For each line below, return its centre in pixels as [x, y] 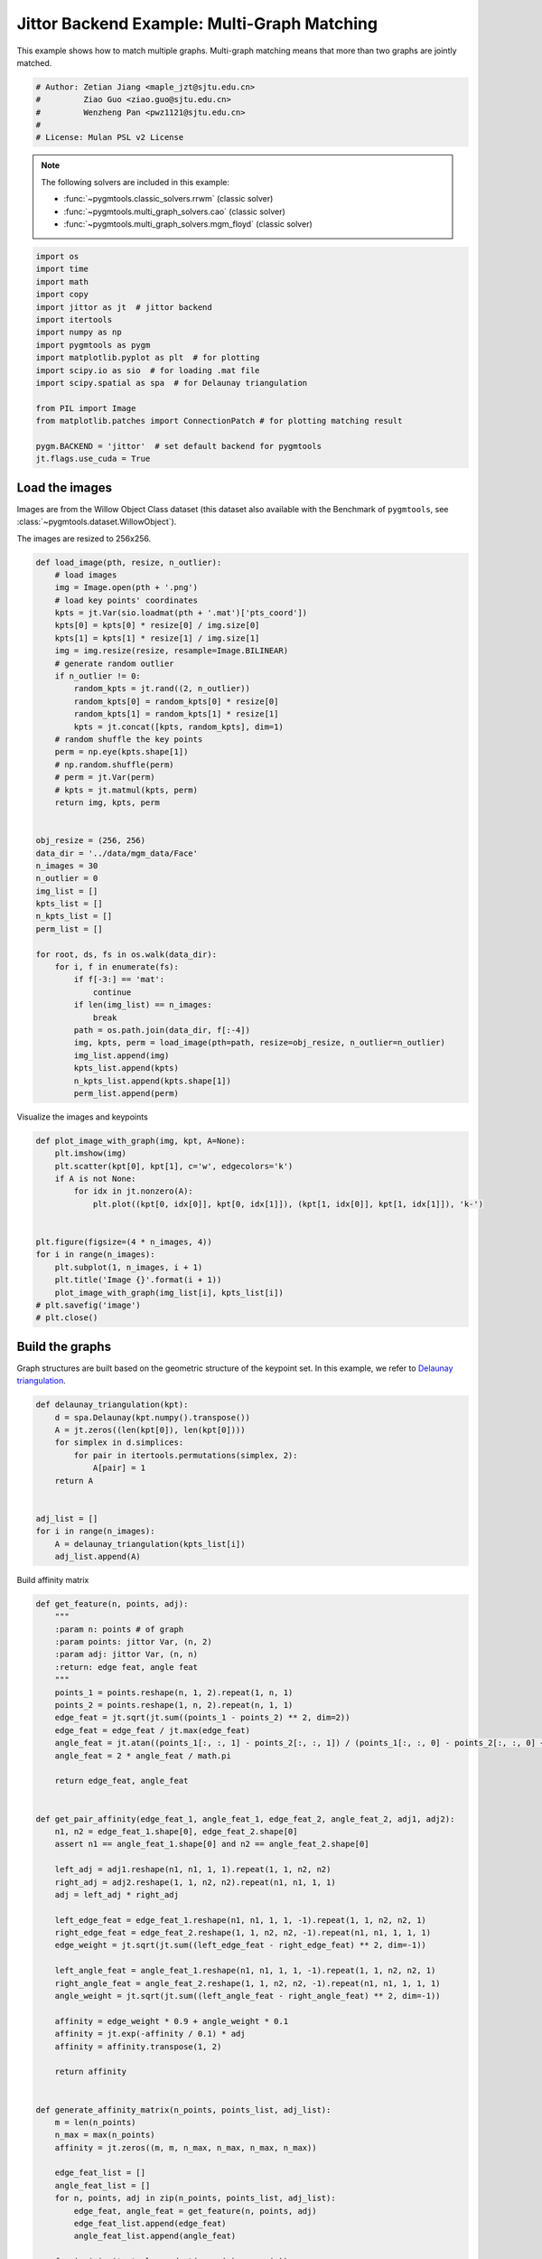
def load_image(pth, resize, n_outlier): [129, 562]
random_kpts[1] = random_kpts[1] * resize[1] [176, 714]
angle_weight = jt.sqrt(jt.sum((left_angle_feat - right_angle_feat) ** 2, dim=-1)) [248, 1996]
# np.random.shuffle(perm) [115, 764]
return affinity [90, 2072]
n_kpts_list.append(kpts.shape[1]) [153, 1081]
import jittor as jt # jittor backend [124, 307]
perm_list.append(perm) [126, 1093]
